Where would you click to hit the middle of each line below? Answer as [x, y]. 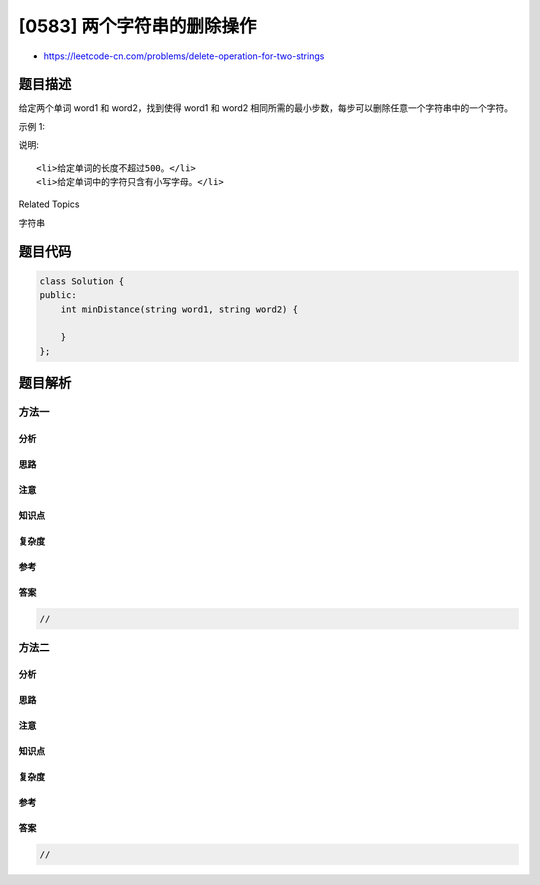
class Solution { [82, 281]
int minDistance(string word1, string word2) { [179, 309]
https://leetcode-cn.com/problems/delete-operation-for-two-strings [184, 56]
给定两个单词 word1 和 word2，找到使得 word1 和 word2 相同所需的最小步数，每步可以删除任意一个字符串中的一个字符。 [266, 108]
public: [58, 295]
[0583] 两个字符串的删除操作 [137, 26]
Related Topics [49, 204]
